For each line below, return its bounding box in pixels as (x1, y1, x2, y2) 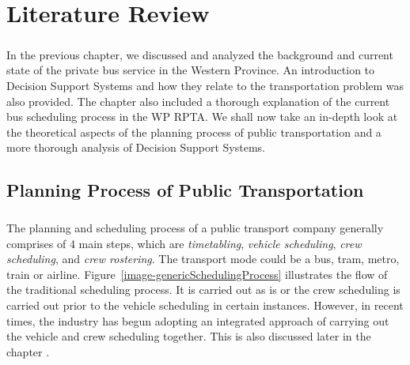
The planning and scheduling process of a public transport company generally (6, 220, 384, 236)
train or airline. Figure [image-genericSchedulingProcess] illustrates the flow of (6, 265, 388, 282)
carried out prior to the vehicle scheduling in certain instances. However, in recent (6, 297, 404, 314)
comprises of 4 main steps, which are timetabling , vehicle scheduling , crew (6, 235, 362, 251)
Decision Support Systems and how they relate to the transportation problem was (6, 77, 404, 93)
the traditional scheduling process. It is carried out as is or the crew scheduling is (6, 281, 401, 298)
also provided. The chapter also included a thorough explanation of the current (6, 92, 390, 109)
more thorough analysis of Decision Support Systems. (6, 139, 265, 156)
